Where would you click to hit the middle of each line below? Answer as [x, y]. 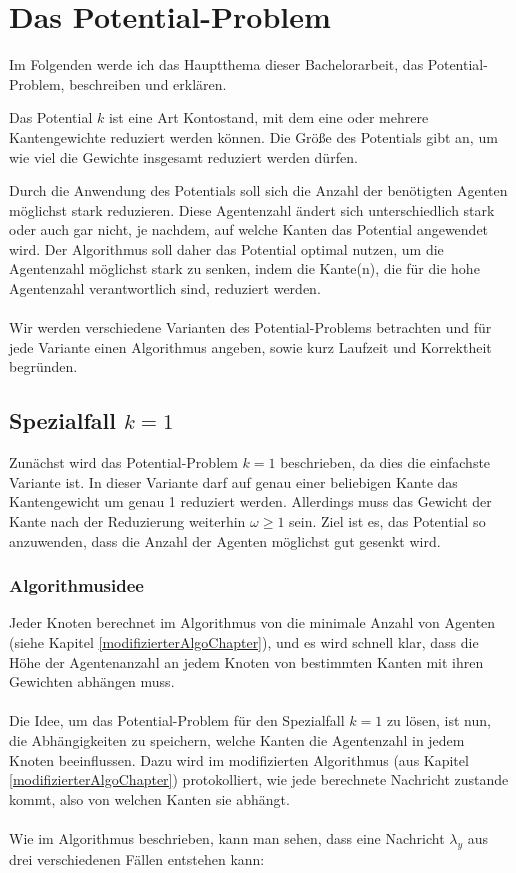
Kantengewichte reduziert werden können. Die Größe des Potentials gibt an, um [253, 136]
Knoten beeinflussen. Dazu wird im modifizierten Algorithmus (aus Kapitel [239, 759]
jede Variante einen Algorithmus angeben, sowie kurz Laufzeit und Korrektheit [250, 346]
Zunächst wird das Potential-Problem [123, 462]
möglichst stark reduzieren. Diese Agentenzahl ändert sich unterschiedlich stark [252, 209]
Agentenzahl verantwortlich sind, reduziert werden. [165, 288]
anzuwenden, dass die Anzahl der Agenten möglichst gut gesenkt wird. [225, 540]
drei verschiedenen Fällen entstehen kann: [137, 858]
